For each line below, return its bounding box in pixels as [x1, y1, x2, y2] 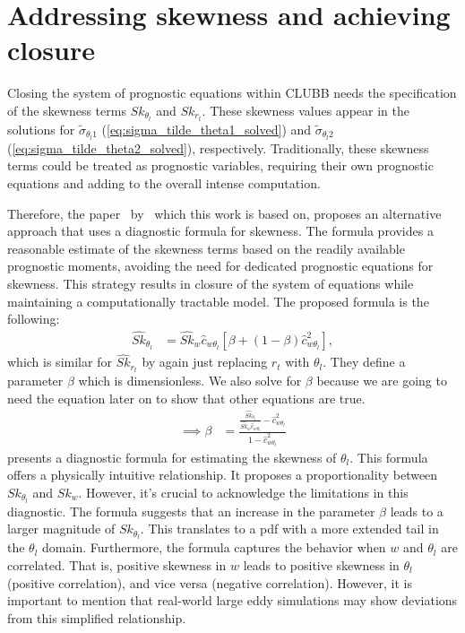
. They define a [323, 352, 406, 371]
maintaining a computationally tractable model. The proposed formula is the [7, 291, 429, 310]
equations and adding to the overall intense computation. [7, 174, 321, 193]
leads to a [390, 501, 443, 520]
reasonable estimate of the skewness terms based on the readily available [7, 238, 405, 257]
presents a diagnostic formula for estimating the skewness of [7, 447, 337, 466]
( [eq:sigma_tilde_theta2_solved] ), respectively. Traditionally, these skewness [7, 138, 429, 157]
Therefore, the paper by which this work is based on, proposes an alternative [7, 204, 442, 222]
